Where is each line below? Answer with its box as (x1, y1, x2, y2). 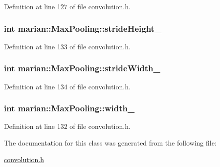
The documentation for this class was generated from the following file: (4, 138, 217, 148)
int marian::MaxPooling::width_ (4, 102, 135, 114)
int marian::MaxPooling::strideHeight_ (4, 22, 162, 34)
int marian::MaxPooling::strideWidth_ (4, 62, 160, 74)
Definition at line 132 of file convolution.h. (4, 121, 131, 131)
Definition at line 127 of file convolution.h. (4, 1, 131, 11)
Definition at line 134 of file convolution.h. (4, 81, 131, 91)
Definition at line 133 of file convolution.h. (4, 41, 131, 51)
